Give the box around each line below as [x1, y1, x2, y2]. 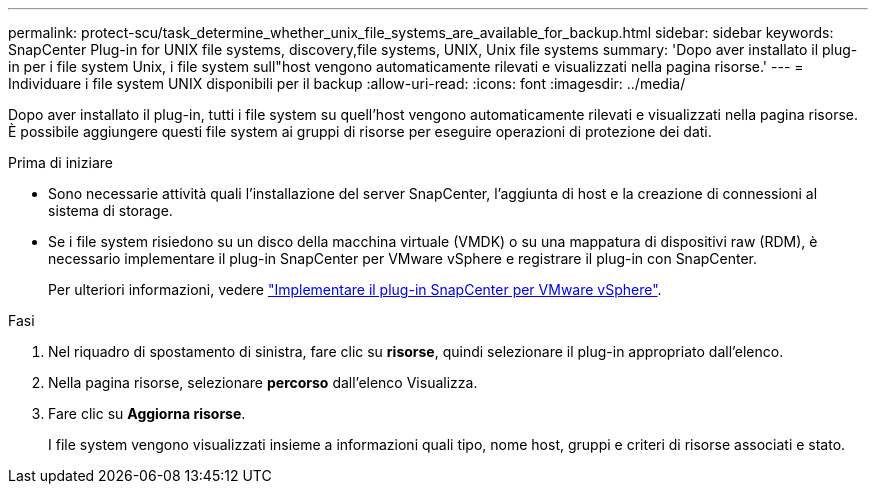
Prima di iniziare [8, 154, 113, 171]
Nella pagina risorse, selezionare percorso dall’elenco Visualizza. [48, 374, 478, 391]
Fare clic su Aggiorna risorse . [48, 405, 246, 422]
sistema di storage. [48, 202, 173, 219]
